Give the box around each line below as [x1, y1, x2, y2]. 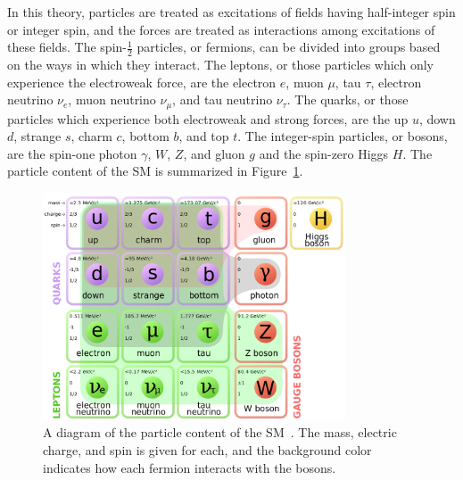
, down [418, 109, 456, 128]
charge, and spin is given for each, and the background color [43, 440, 372, 459]
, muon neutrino [68, 90, 156, 109]
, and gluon [183, 144, 245, 162]
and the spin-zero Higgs [259, 144, 389, 162]
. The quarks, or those [286, 90, 409, 109]
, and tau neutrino [172, 90, 273, 109]
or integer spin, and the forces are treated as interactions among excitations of [7, 20, 435, 38]
